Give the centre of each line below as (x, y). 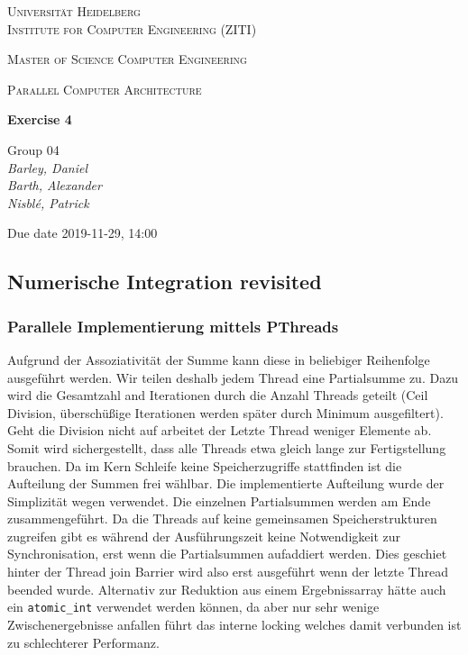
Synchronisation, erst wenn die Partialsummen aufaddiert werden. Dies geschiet (227, 554)
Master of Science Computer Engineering (127, 59)
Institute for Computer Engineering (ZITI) (132, 28)
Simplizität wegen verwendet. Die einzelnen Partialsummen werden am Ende (219, 500)
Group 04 (33, 149)
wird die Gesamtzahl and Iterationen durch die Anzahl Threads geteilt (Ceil (218, 395)
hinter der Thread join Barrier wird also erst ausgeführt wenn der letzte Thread (228, 572)
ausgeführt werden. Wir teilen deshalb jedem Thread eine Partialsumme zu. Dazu (233, 377)
